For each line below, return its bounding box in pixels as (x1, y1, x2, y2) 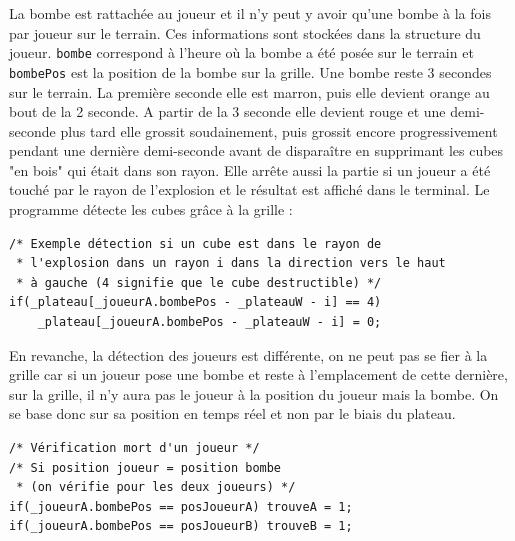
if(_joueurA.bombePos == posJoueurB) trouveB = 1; (9, 519, 353, 534)
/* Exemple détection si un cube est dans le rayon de (9, 236, 382, 251)
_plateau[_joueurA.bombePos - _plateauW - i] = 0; (37, 315, 382, 330)
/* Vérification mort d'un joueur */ (9, 441, 260, 455)
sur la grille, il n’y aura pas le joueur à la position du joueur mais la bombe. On (9, 383, 499, 404)
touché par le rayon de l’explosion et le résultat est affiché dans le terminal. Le (9, 179, 490, 200)
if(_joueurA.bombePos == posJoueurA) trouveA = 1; (9, 499, 353, 514)
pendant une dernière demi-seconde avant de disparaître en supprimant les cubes (9, 140, 504, 161)
